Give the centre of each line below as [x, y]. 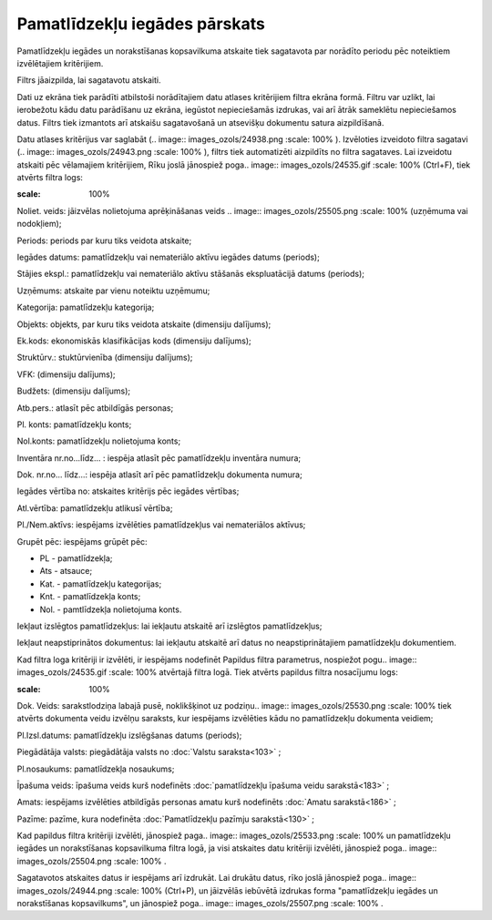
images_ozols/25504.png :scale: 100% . [92, 861]
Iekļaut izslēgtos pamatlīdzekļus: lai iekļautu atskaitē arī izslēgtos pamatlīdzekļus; [169, 626]
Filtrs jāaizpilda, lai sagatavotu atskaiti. [89, 80]
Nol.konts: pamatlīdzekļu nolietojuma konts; [99, 441]
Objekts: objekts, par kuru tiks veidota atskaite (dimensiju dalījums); [144, 324]
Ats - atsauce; [66, 571]
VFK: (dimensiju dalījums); [66, 374]
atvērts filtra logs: [50, 178]
